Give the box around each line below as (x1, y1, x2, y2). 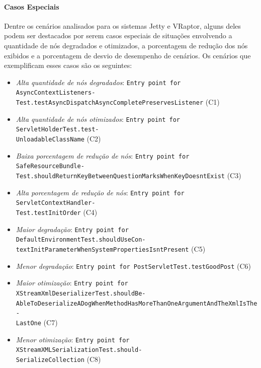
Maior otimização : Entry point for (16, 277, 128, 288)
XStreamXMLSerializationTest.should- (16, 346, 142, 354)
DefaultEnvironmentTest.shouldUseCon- (16, 236, 146, 244)
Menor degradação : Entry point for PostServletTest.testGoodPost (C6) (16, 260, 251, 271)
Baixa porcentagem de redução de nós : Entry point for (16, 150, 190, 161)
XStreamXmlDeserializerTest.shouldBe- (16, 289, 146, 297)
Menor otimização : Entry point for (16, 334, 130, 344)
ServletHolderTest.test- (16, 126, 99, 133)
